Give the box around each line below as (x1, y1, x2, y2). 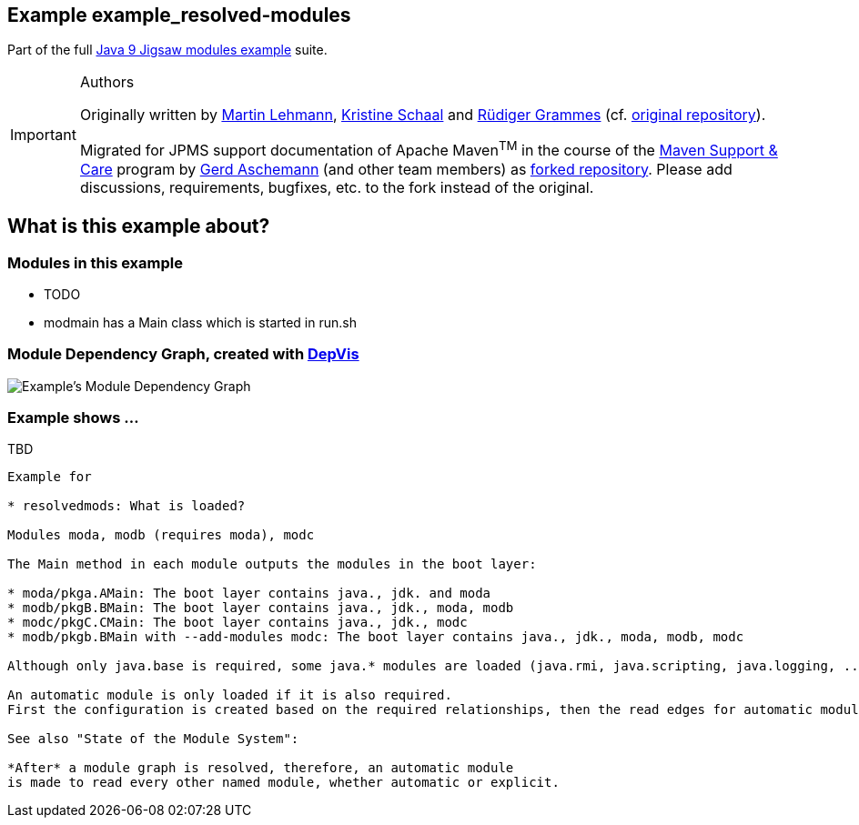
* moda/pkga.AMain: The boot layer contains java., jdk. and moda (7, 586, 491, 601)
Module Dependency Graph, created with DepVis (7, 345, 359, 364)
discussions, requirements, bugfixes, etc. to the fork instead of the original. (79, 177, 594, 196)
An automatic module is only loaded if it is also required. (7, 688, 452, 703)
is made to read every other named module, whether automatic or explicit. (7, 775, 560, 790)
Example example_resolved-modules (7, 4, 351, 26)
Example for (7, 469, 92, 485)
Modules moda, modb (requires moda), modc (7, 528, 315, 543)
